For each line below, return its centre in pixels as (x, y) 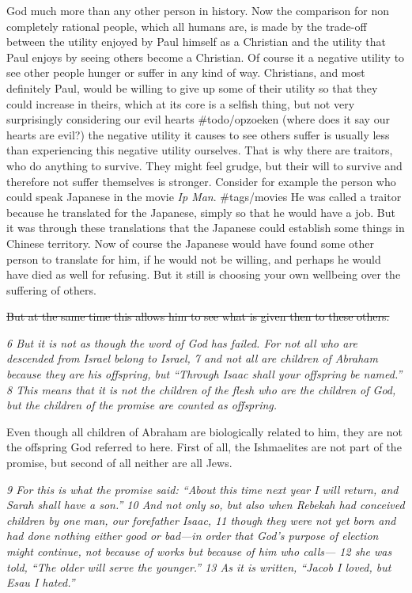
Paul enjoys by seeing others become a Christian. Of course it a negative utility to (206, 57)
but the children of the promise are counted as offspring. (142, 405)
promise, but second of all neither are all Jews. (119, 463)
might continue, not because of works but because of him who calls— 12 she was (199, 551)
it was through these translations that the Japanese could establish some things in (206, 228)
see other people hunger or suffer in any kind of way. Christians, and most (186, 72)
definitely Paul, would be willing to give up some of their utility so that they (192, 87)
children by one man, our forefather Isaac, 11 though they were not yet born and (201, 520)
